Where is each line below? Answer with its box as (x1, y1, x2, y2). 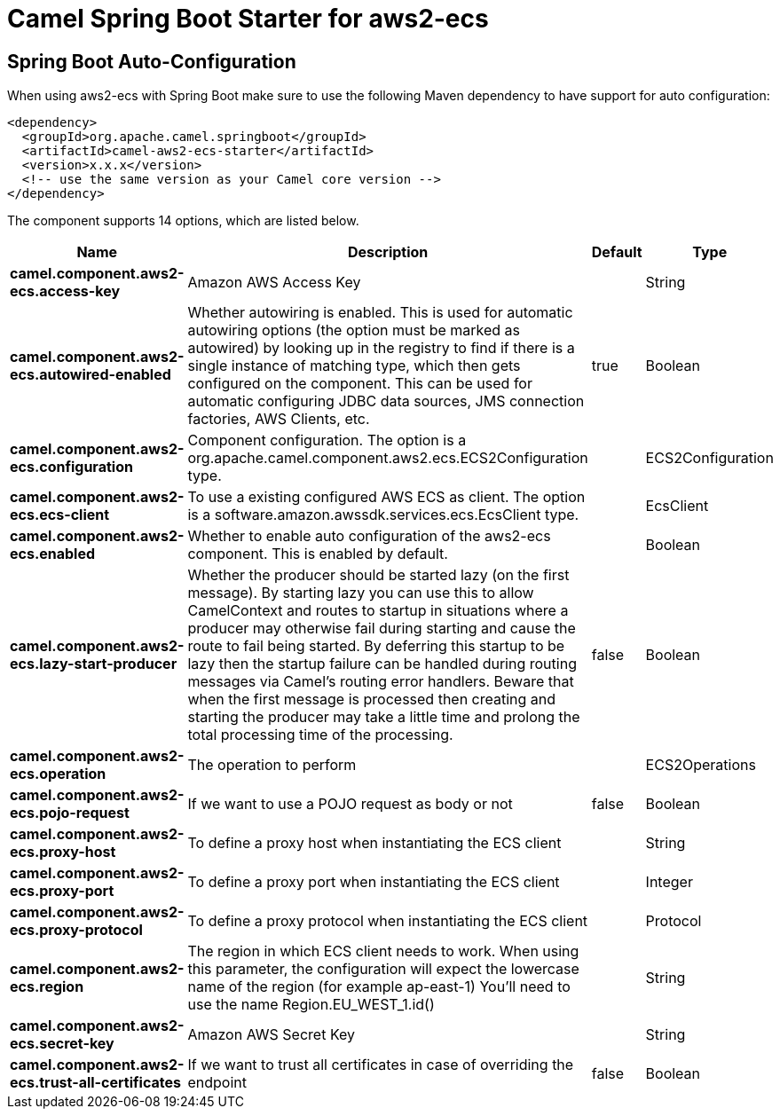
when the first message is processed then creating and (187, 690, 556, 709)
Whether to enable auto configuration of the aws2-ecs (187, 527, 551, 546)
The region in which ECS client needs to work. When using (187, 942, 579, 961)
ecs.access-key (10, 282, 121, 301)
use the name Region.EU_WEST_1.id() (187, 995, 435, 1014)
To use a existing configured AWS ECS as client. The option (187, 488, 586, 507)
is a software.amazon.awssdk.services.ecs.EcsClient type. (187, 506, 579, 524)
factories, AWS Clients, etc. (187, 410, 370, 428)
